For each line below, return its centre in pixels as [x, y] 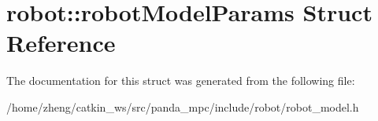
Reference [61, 43]
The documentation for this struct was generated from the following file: [181, 81]
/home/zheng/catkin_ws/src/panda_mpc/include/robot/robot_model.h [183, 106]
